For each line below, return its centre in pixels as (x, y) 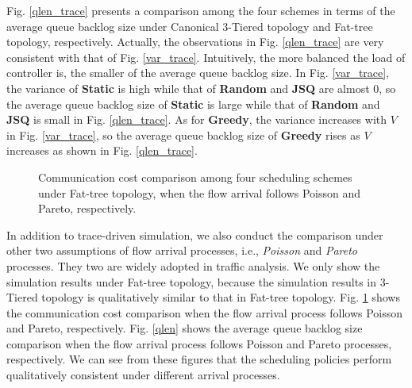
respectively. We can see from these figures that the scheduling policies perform (199, 359)
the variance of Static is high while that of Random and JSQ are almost (188, 88)
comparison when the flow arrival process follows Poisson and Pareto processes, (199, 343)
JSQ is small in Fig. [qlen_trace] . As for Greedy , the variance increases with (197, 119)
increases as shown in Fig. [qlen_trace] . (102, 150)
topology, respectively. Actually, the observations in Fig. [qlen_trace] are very (195, 42)
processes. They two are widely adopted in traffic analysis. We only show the (193, 265)
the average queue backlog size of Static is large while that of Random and (193, 104)
